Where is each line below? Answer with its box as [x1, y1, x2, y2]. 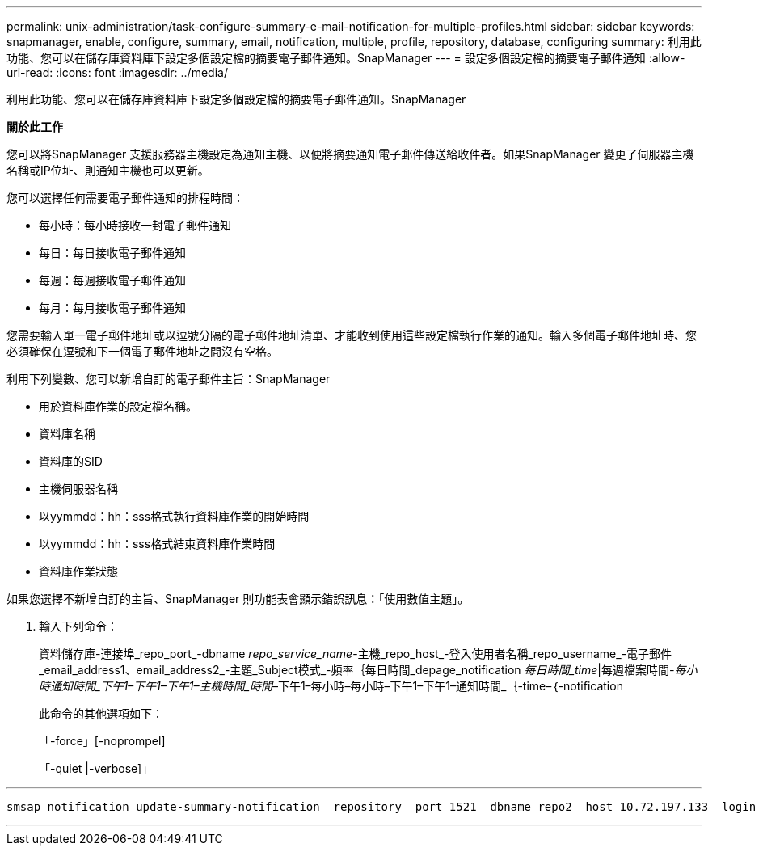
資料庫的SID [39, 454, 103, 468]
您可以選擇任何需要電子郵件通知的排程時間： [6, 191, 244, 205]
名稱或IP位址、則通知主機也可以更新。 [6, 163, 209, 177]
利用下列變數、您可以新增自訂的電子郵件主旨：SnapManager [6, 372, 331, 386]
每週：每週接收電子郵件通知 [39, 273, 186, 287]
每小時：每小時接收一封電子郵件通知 [39, 218, 231, 232]
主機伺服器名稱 [39, 482, 118, 496]
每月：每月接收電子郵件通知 [39, 301, 186, 314]
